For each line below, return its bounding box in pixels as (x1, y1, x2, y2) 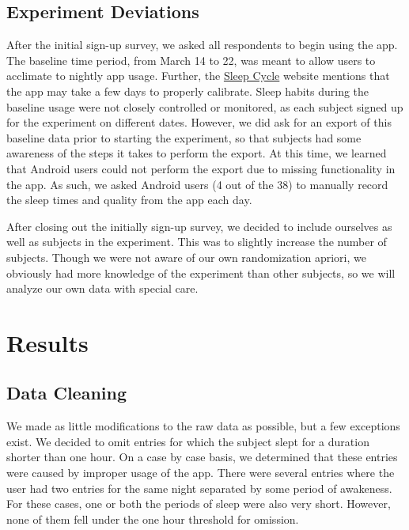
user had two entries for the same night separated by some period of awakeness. (6, 479, 392, 496)
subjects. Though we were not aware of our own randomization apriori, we (6, 248, 366, 265)
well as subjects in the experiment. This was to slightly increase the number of (6, 233, 387, 250)
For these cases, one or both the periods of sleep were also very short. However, (6, 495, 391, 512)
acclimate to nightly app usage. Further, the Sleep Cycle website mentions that (6, 67, 390, 84)
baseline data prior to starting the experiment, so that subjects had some (6, 129, 362, 146)
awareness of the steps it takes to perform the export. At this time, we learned (6, 145, 387, 161)
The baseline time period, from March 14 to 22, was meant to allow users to (6, 51, 376, 68)
